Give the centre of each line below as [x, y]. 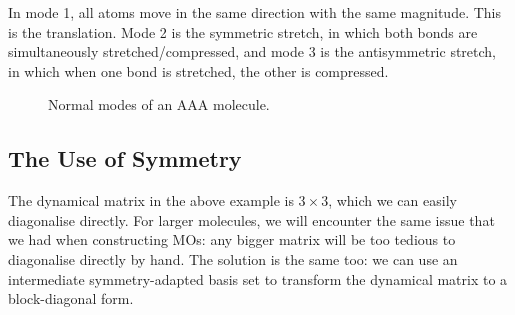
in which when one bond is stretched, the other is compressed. [198, 70]
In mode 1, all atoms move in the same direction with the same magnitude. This [255, 12]
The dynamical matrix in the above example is [151, 200]
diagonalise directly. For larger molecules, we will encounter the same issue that [251, 219]
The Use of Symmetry [125, 158]
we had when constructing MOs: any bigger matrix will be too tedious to [232, 239]
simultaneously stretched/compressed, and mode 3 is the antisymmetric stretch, [252, 51]
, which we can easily [392, 200]
